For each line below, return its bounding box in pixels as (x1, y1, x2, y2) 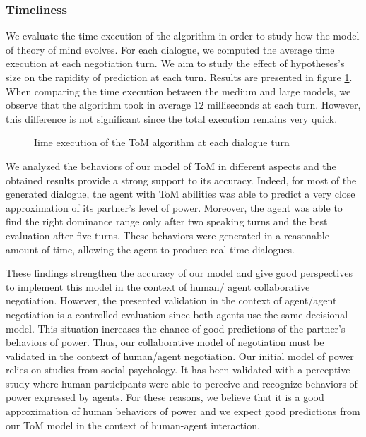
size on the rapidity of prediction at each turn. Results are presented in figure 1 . (6, 70, 353, 84)
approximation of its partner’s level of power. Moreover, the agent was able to (6, 200, 343, 215)
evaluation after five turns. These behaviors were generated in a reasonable (6, 227, 329, 242)
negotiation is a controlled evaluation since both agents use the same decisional (6, 306, 348, 321)
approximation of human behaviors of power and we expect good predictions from (6, 404, 360, 419)
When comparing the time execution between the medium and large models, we (6, 83, 351, 98)
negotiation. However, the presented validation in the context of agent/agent (6, 293, 337, 308)
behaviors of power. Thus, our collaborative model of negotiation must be (6, 335, 324, 349)
